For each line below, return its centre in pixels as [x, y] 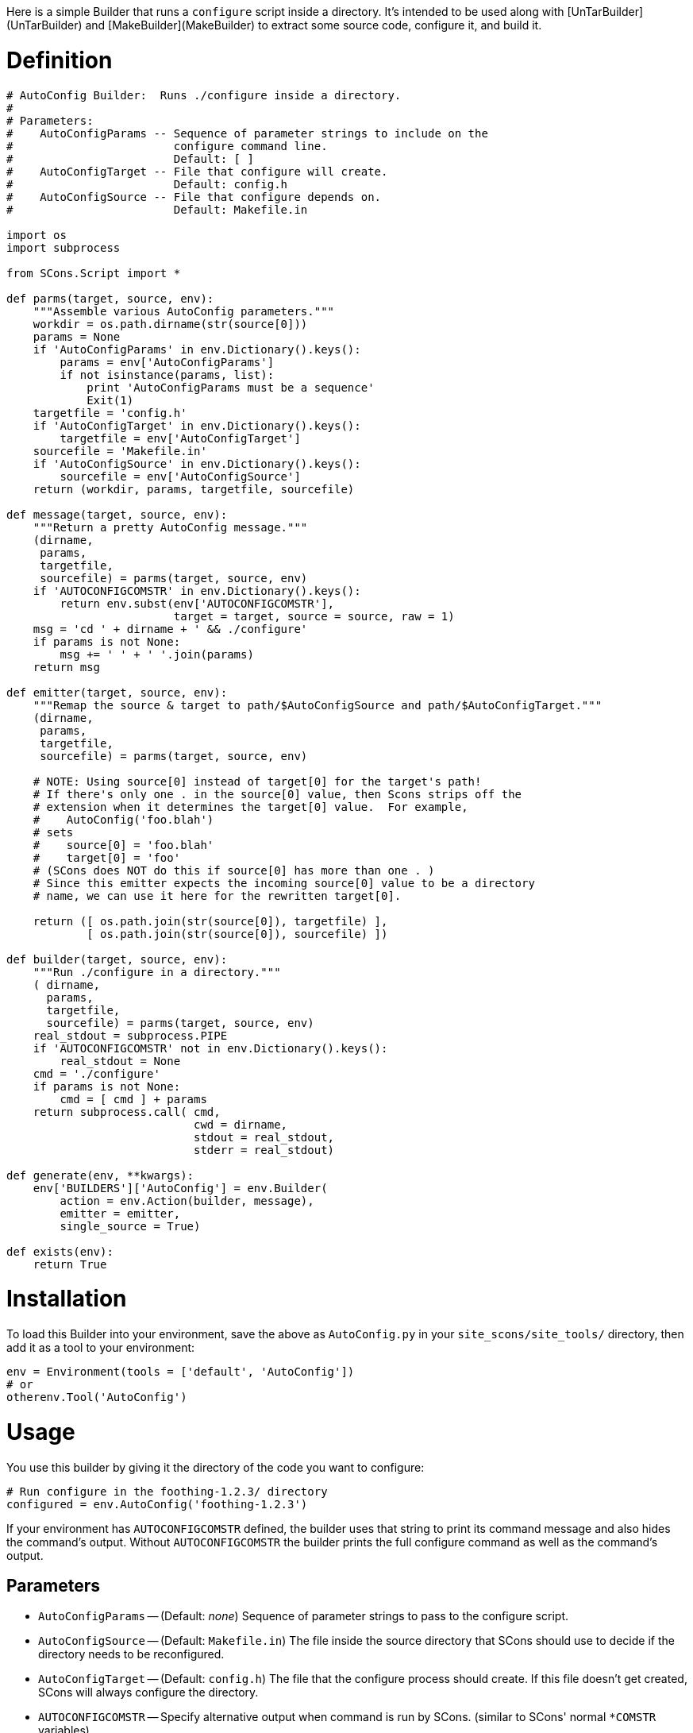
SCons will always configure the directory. [148, 1692]
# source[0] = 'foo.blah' [123, 845]
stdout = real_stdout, [264, 1137]
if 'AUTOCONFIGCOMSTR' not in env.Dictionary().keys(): [210, 1048]
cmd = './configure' [96, 1073]
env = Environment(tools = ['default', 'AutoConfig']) [181, 1372]
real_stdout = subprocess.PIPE [130, 1035]
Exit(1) [110, 400]
